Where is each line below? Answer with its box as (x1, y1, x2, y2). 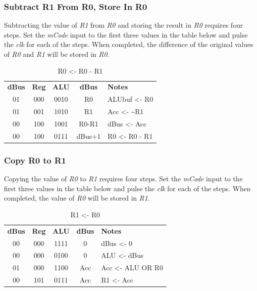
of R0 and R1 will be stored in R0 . (4, 49, 109, 59)
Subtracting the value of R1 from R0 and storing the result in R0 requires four (4, 20, 243, 30)
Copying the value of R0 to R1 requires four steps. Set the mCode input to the (4, 173, 243, 184)
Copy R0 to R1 (4, 154, 66, 166)
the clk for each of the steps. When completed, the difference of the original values (4, 39, 254, 49)
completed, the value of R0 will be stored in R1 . (4, 193, 150, 203)
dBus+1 (76, 130, 101, 141)
